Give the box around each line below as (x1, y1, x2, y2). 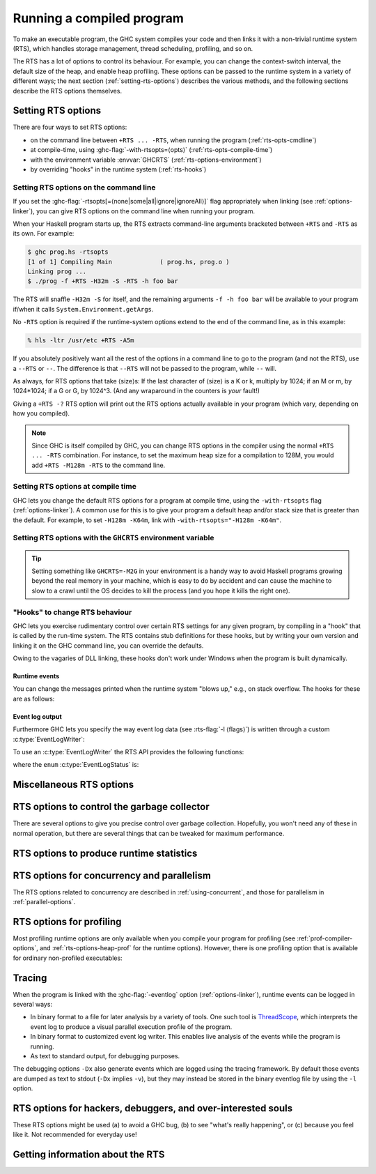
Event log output (13, 712, 62, 721)
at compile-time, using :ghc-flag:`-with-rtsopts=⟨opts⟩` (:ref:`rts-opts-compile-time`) (30, 146, 273, 154)
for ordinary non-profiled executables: (13, 954, 123, 962)
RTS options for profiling (13, 915, 122, 927)
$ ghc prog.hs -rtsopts (27, 248, 109, 256)
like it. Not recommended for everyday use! (13, 1130, 137, 1139)
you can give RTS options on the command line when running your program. (36, 206, 256, 215)
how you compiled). (13, 409, 70, 418)
